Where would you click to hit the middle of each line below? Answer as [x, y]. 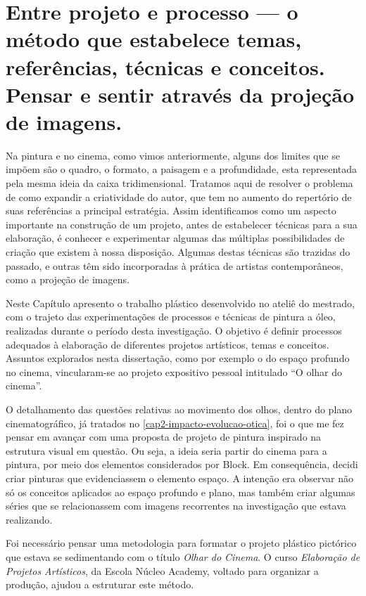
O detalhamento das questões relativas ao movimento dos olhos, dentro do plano [179, 409]
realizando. [29, 519]
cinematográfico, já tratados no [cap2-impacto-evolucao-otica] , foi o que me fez [175, 423]
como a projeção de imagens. [68, 279]
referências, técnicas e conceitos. [165, 66]
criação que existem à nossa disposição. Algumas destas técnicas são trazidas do [178, 252]
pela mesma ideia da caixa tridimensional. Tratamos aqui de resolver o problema [179, 183]
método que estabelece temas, [154, 39]
